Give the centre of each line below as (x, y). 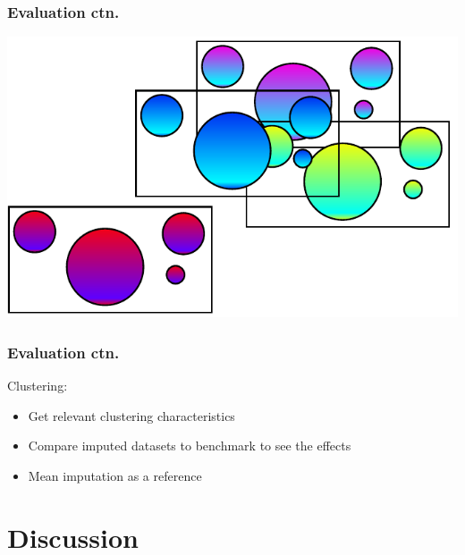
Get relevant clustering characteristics (131, 415)
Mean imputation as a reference (115, 475)
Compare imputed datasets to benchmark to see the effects (190, 446)
